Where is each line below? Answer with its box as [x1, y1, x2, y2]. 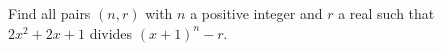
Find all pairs [8, 3, 91, 23]
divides [89, 22, 133, 43]
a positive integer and [190, 3, 323, 23]
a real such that [338, 3, 435, 23]
